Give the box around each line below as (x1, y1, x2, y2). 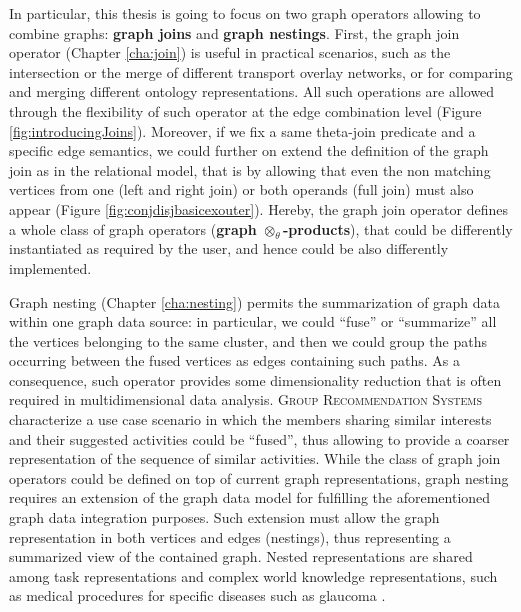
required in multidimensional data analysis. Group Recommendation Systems (9, 389, 483, 410)
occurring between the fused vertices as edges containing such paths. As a (9, 350, 460, 371)
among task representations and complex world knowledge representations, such (9, 565, 498, 586)
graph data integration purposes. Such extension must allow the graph (9, 507, 440, 528)
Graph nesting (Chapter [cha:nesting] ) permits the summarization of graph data (9, 291, 501, 312)
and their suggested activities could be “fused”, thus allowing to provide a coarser (9, 428, 510, 449)
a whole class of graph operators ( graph (9, 218, 257, 239)
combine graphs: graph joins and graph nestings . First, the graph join (9, 22, 460, 43)
